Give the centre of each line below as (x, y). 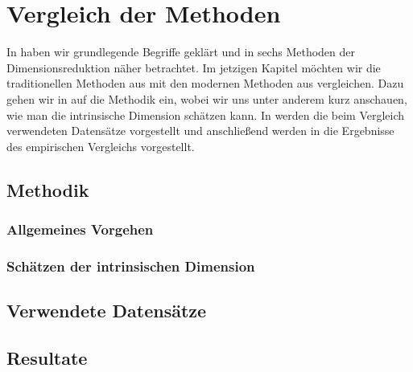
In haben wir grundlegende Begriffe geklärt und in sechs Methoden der (181, 52)
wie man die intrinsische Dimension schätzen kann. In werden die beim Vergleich (206, 114)
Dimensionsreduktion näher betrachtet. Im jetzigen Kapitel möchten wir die (194, 67)
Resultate (47, 357)
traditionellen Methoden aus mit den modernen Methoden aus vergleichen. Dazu (205, 83)
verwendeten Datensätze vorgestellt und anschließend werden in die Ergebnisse (200, 131)
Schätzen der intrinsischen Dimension (131, 266)
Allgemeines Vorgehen (80, 229)
